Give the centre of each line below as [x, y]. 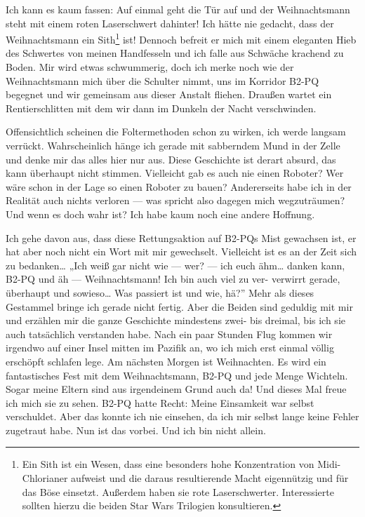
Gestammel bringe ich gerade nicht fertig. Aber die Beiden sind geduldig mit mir [179, 306]
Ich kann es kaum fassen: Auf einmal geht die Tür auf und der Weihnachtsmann [178, 9]
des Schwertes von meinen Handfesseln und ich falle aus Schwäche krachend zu [175, 53]
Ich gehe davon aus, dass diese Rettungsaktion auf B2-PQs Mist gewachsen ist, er [181, 237]
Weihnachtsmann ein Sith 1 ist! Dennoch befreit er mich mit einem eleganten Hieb [181, 38]
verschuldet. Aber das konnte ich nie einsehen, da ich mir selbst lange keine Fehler [182, 416]
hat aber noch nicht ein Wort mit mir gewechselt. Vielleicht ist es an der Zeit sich [181, 251]
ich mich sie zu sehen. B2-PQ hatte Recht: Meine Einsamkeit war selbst [160, 402]
